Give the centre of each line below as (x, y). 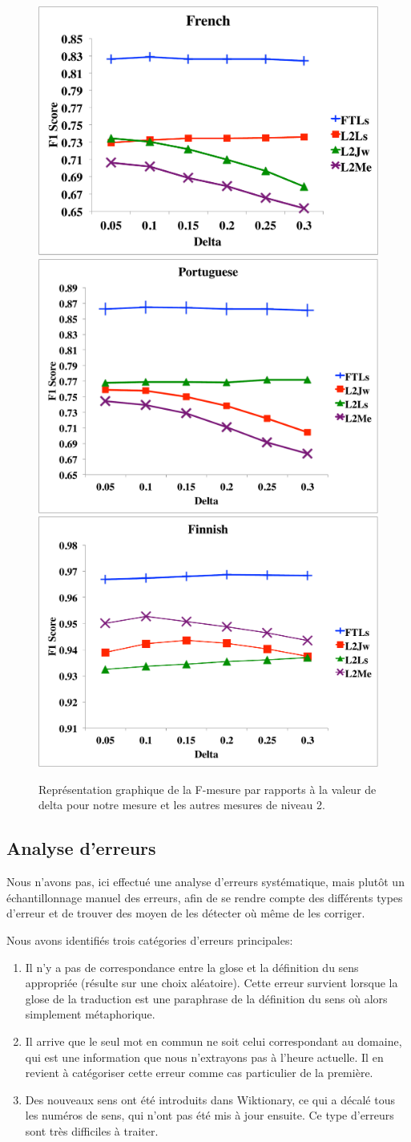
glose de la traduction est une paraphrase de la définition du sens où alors (206, 998)
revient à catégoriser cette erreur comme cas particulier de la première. (199, 1073)
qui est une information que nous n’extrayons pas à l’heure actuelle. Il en (204, 1057)
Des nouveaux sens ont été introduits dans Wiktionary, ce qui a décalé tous (210, 1099)
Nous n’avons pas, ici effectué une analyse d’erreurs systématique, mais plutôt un (205, 882)
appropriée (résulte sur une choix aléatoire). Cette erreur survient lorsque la (212, 983)
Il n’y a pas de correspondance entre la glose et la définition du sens (192, 967)
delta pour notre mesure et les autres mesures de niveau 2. (182, 805)
